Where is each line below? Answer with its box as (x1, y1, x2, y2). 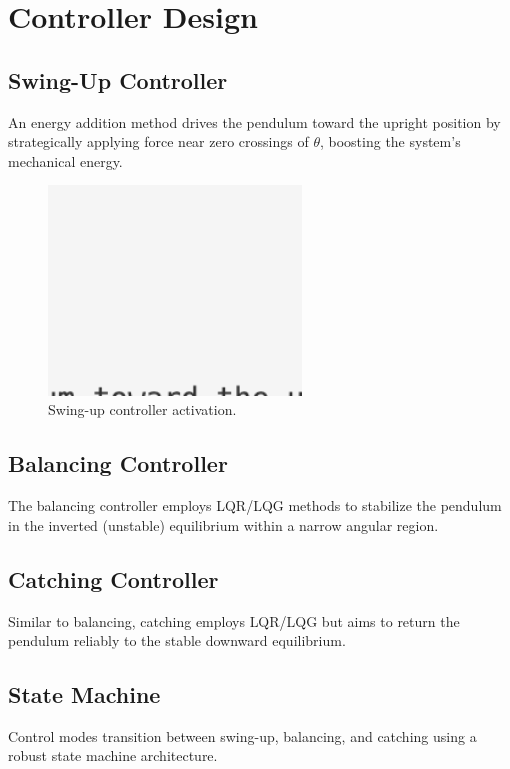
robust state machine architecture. (8, 745, 218, 766)
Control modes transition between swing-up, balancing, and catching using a (8, 725, 477, 746)
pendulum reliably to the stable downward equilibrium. (8, 630, 346, 651)
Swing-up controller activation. (48, 399, 237, 420)
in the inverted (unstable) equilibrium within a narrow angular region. (8, 514, 439, 535)
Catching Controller (8, 563, 219, 594)
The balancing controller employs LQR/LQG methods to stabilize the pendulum (8, 495, 502, 516)
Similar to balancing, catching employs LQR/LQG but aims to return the (8, 610, 460, 631)
